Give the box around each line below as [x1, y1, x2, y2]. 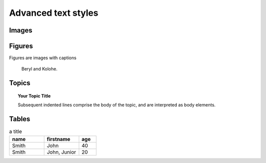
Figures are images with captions [9, 55, 76, 61]
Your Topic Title [18, 93, 51, 98]
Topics [9, 79, 31, 87]
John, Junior [47, 148, 76, 155]
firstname [47, 135, 71, 142]
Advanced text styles [9, 7, 99, 18]
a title [9, 128, 22, 135]
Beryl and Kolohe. [21, 66, 58, 72]
